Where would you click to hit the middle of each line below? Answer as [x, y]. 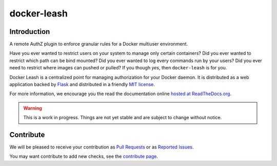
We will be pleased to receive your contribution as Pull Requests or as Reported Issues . [102, 147]
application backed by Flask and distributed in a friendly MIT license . [82, 84]
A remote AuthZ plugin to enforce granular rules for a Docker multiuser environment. [99, 44]
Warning [33, 108]
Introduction [30, 32]
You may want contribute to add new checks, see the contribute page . [84, 156]
